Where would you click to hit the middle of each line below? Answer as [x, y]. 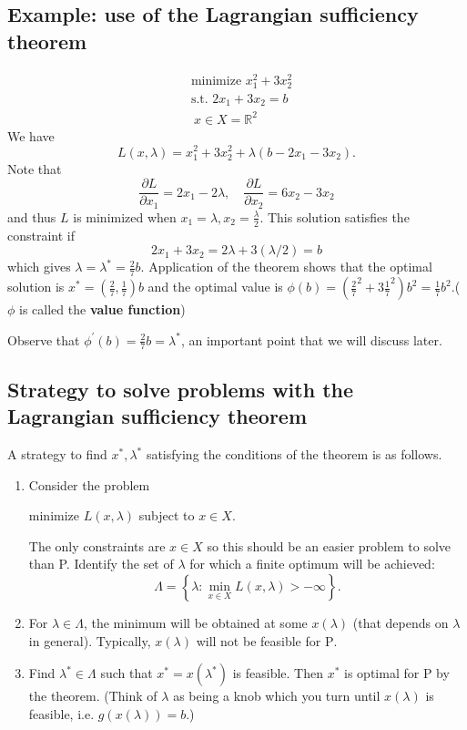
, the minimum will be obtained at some [195, 623]
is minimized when [125, 216]
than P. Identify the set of [101, 564]
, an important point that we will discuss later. [311, 339]
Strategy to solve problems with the [181, 389]
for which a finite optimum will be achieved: [312, 564]
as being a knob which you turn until [277, 696]
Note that [35, 168]
